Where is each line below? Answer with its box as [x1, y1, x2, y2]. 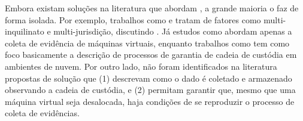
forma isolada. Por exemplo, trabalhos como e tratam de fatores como [5, 13, 261, 26]
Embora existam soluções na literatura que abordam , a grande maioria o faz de [5, 2, 299, 14]
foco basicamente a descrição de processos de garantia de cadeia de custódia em [5, 48, 297, 61]
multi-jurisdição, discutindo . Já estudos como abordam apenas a [53, 25, 292, 38]
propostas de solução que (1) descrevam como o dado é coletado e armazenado [5, 72, 292, 84]
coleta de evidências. [5, 107, 80, 119]
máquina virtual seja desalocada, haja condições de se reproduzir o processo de [5, 95, 295, 107]
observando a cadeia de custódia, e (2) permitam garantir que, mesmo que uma [5, 83, 296, 96]
